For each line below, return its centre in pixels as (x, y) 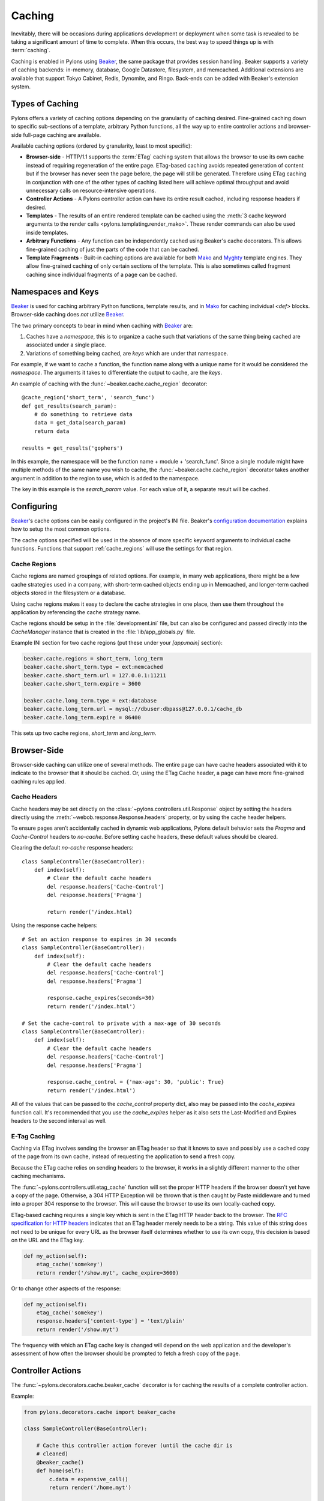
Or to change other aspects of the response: (66, 1288)
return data (52, 431)
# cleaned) (52, 1454)
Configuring (34, 506)
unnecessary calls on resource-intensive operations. (91, 190)
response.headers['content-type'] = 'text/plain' (111, 1321)
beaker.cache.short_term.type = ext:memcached (93, 667)
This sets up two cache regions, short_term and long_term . (84, 733)
